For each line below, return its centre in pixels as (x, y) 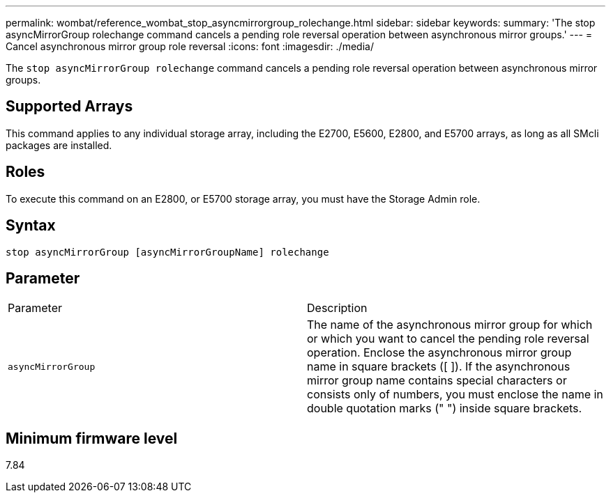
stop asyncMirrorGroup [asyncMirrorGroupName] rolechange (167, 252)
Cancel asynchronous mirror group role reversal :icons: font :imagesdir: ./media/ (190, 46)
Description (337, 308)
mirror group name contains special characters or (437, 381)
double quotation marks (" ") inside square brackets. (445, 408)
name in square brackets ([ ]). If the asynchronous (439, 367)
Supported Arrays (69, 107)
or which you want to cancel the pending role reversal (448, 339)
